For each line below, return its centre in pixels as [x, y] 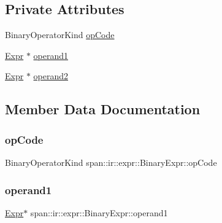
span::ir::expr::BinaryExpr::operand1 [99, 212]
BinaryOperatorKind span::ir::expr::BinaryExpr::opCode [111, 162]
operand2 [51, 76]
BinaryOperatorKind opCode [60, 35]
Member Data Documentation [103, 109]
